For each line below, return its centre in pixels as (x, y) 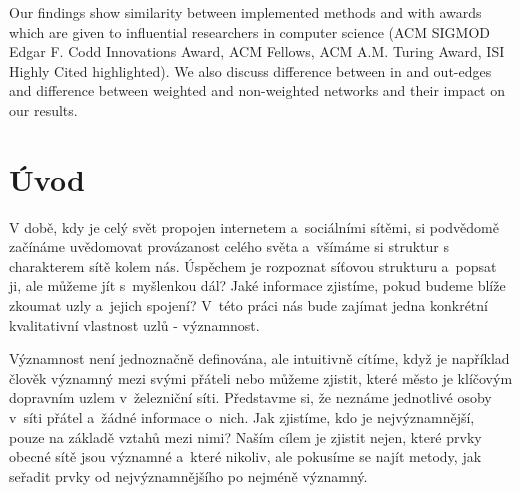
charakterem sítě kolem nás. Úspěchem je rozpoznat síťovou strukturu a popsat (253, 265)
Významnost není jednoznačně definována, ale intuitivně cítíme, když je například (259, 358)
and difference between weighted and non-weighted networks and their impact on (257, 90)
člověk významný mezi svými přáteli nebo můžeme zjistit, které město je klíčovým (261, 377)
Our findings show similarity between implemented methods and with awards (245, 12)
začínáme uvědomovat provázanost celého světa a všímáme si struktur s (229, 246)
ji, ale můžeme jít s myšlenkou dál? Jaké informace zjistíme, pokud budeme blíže (257, 285)
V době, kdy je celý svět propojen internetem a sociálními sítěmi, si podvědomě (254, 226)
